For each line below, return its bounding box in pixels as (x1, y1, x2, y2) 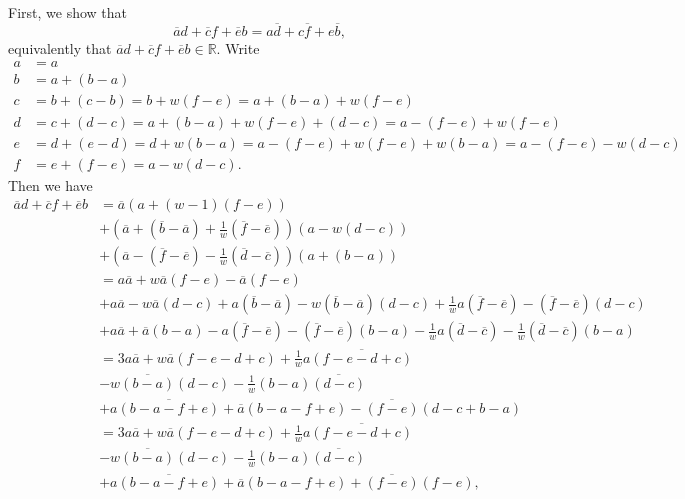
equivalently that (8, 37, 112, 58)
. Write (216, 37, 260, 58)
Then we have (8, 174, 93, 195)
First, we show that (8, 2, 127, 22)
